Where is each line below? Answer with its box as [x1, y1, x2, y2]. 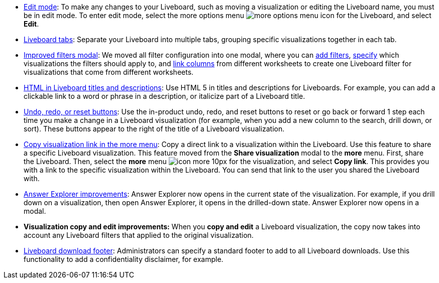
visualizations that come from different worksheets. [24, 68, 194, 76]
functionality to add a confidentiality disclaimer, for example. [24, 255, 224, 263]
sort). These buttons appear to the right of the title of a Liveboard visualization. [24, 124, 285, 133]
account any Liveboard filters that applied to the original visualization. [24, 231, 254, 239]
